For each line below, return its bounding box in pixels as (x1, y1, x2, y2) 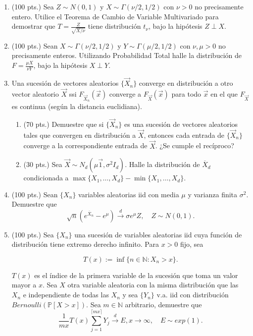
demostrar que (11, 21, 55, 31)
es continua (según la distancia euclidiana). (11, 101, 142, 112)
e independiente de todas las (23, 289, 109, 300)
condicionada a (23, 172, 69, 183)
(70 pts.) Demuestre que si (23, 118, 104, 129)
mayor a (11, 280, 37, 290)
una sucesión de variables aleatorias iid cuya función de (74, 229, 242, 239)
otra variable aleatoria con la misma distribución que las (67, 280, 239, 290)
